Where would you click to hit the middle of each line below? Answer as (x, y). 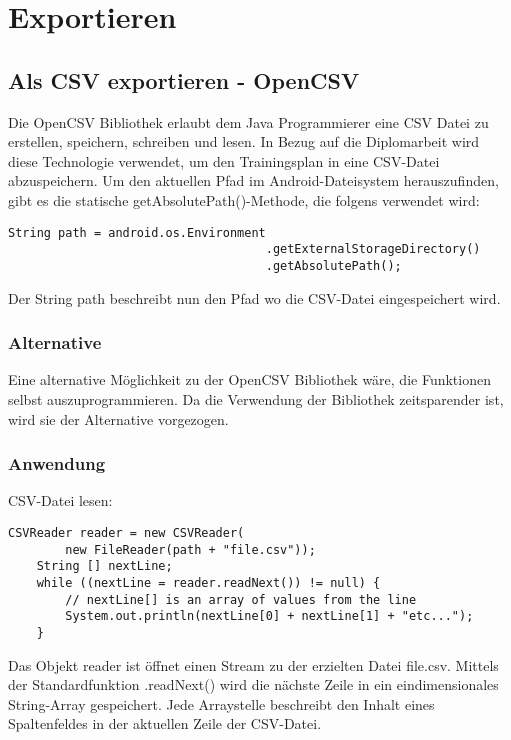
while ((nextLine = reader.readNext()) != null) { (208, 582)
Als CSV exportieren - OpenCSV (184, 79)
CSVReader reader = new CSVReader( (126, 532)
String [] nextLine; (104, 566)
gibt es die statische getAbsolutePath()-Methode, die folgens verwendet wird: (244, 199)
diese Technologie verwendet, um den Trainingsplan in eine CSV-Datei (224, 160)
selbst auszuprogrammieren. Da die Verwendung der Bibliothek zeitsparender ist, (256, 398)
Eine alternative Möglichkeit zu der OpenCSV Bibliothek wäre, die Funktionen (249, 379)
